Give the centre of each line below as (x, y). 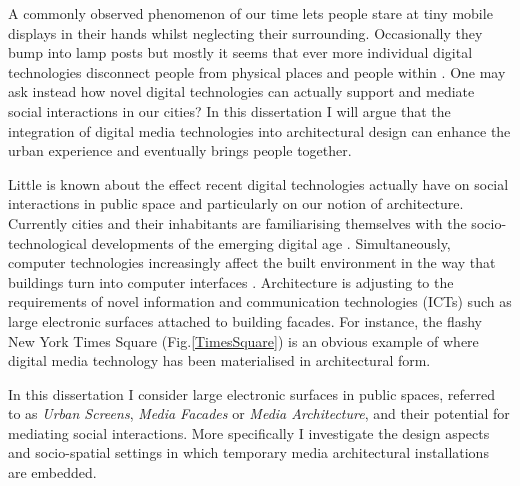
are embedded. (52, 472)
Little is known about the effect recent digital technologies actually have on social (258, 183)
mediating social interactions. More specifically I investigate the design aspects (249, 432)
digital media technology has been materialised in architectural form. (219, 360)
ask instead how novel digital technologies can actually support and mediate (241, 91)
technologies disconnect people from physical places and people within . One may (257, 71)
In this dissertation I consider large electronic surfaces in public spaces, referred (252, 393)
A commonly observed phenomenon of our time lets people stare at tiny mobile (250, 13)
